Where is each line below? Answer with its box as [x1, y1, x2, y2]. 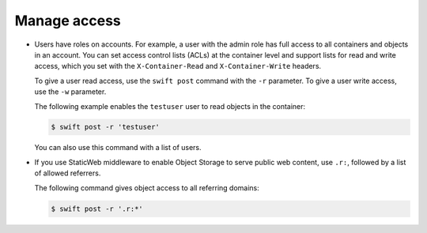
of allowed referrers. [34, 168, 101, 178]
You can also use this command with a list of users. [34, 143, 202, 152]
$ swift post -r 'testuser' [51, 122, 160, 132]
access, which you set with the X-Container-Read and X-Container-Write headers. [34, 62, 322, 71]
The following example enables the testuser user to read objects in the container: [34, 101, 306, 111]
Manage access [14, 12, 122, 29]
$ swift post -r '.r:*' [51, 204, 144, 213]
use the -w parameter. [34, 87, 107, 96]
